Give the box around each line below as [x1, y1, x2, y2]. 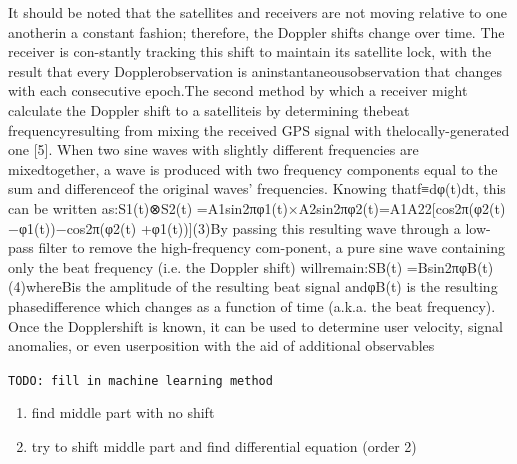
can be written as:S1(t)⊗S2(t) [8, 197, 193, 218]
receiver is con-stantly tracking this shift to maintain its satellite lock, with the [8, 41, 492, 62]
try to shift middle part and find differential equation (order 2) [31, 435, 417, 456]
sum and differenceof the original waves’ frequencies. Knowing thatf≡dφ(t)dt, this [8, 178, 506, 199]
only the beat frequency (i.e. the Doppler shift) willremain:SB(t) [8, 256, 403, 277]
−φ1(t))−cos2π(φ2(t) [8, 217, 137, 238]
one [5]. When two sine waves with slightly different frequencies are [8, 139, 419, 160]
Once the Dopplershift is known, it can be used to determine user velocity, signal [8, 315, 503, 336]
